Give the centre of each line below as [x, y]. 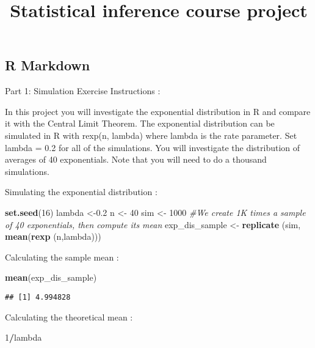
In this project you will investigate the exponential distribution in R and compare [158, 111]
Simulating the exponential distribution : [81, 192]
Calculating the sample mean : [62, 257]
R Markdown [48, 65]
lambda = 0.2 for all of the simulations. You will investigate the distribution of [153, 147]
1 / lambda [24, 337]
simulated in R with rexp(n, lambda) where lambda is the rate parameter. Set [151, 135]
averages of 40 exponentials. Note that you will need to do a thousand [136, 159]
